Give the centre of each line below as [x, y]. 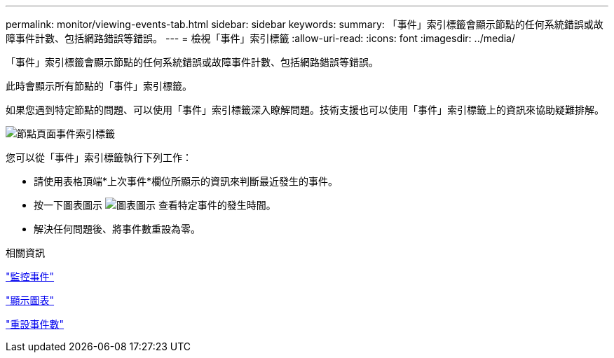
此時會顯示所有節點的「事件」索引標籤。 [99, 86]
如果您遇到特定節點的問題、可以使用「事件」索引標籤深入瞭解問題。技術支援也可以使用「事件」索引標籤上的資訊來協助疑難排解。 [305, 110]
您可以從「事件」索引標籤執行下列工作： [99, 157]
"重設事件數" [35, 324]
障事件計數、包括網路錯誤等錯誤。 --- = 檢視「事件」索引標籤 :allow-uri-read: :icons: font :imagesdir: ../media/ [261, 38]
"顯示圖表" [30, 300]
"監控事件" [30, 276]
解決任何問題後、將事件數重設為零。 [117, 229]
